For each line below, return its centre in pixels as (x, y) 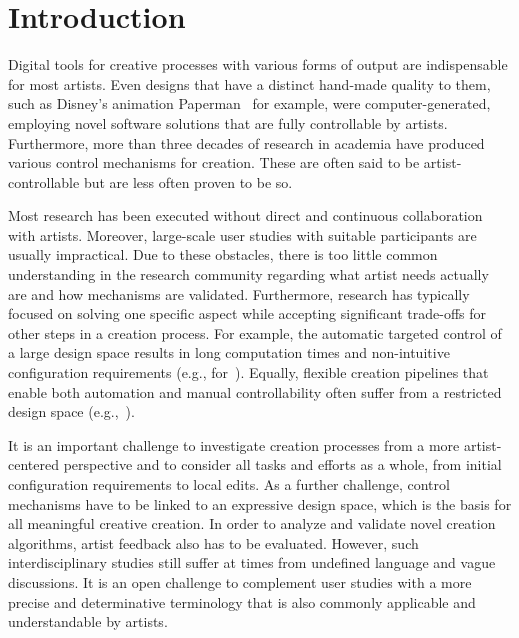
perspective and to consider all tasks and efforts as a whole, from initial (282, 464)
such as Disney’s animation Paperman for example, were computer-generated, (249, 103)
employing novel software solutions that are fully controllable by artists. (228, 122)
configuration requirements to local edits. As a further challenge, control (229, 484)
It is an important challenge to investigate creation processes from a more (234, 444)
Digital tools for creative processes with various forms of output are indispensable (258, 64)
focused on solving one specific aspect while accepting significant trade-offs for (247, 313)
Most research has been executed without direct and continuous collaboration (245, 215)
